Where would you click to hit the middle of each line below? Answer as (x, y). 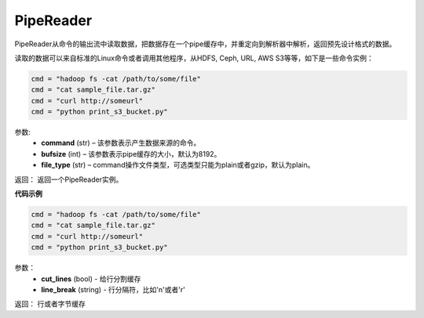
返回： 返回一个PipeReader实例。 (69, 179)
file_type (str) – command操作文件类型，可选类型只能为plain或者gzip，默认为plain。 (178, 165)
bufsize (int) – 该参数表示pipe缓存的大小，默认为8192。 (131, 154)
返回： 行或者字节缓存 (50, 304)
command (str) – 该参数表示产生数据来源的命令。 (121, 143)
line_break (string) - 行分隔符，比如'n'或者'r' (113, 289)
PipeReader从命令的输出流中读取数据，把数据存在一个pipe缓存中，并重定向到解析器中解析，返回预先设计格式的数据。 (205, 44)
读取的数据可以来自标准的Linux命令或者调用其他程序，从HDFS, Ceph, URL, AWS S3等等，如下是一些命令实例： (194, 58)
